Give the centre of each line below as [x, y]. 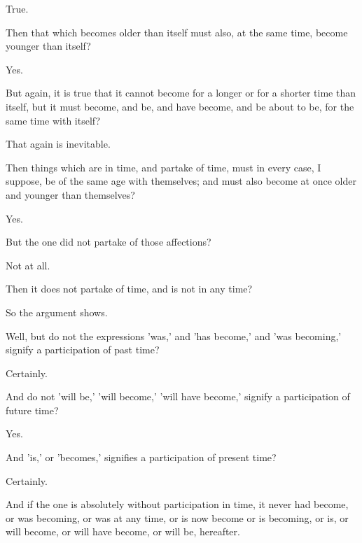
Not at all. [28, 265]
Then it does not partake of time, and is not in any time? [129, 289]
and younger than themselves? [70, 194]
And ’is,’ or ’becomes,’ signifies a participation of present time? [141, 457]
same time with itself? [53, 120]
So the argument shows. [57, 312]
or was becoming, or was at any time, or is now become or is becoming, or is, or [177, 517]
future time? [32, 410]
